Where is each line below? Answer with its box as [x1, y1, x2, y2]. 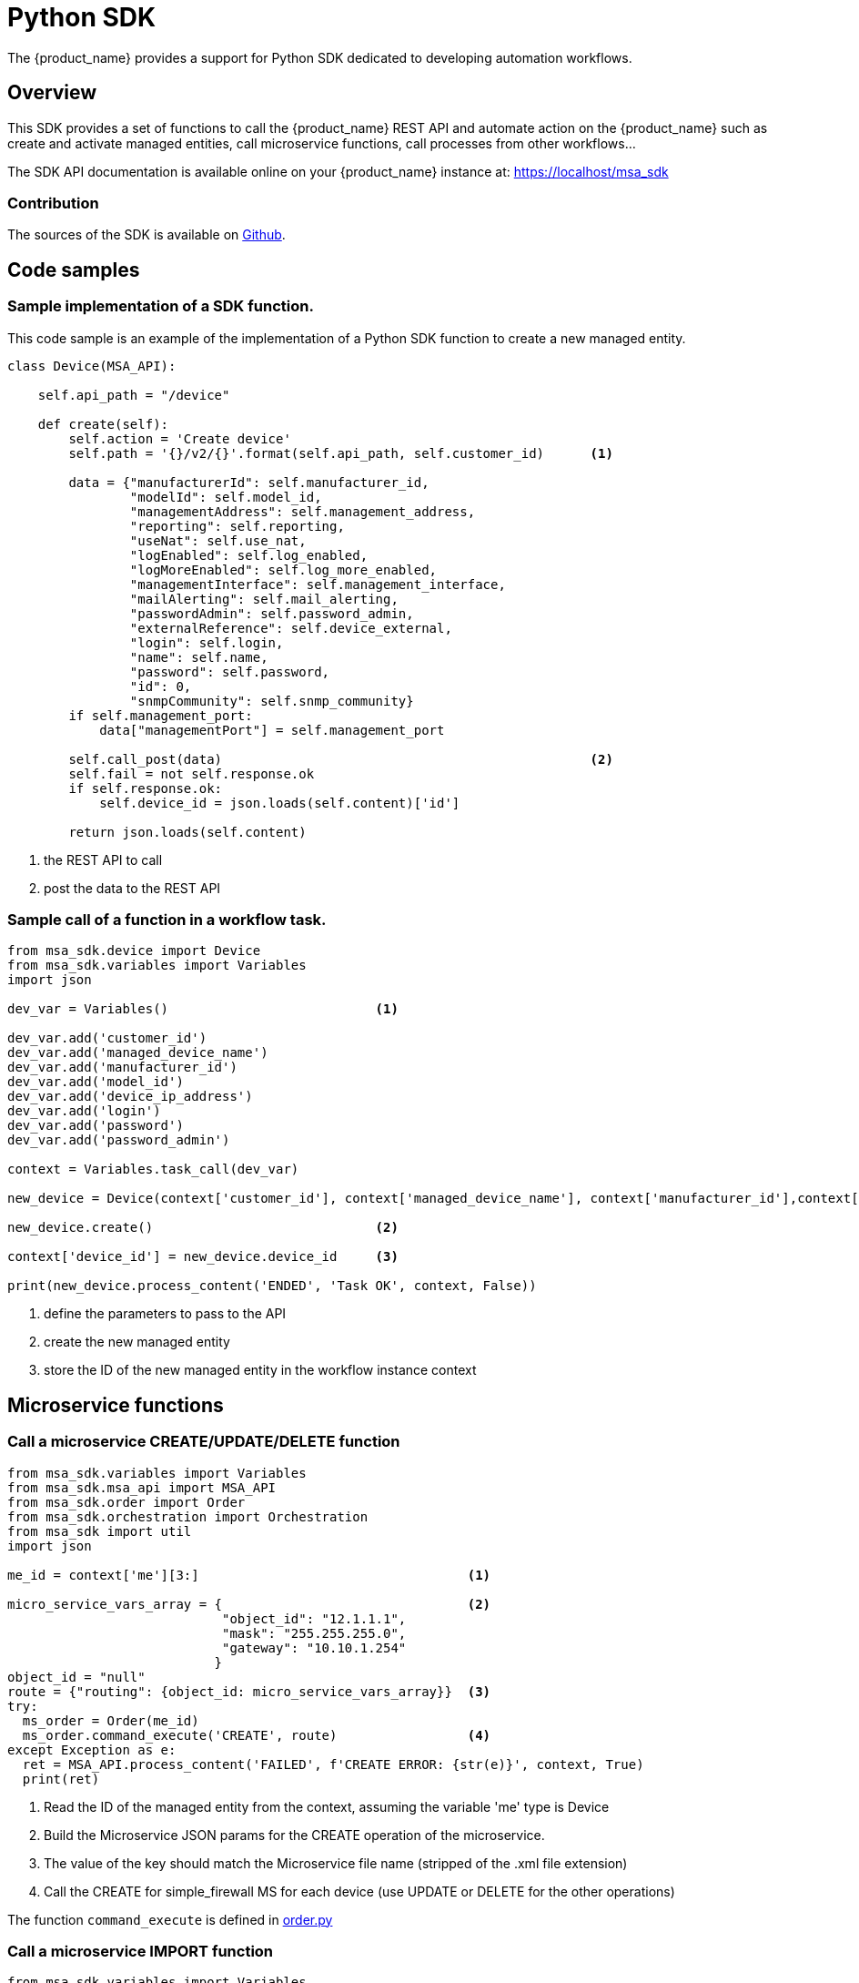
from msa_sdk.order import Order [7, 1494, 246, 1510]
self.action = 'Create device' [68, 431, 291, 446]
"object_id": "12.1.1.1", [222, 1611, 407, 1626]
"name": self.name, [129, 649, 268, 665]
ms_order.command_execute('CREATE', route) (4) [22, 1727, 491, 1743]
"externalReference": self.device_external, [129, 620, 452, 636]
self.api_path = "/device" [37, 387, 230, 402]
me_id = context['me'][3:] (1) [7, 1567, 491, 1582]
